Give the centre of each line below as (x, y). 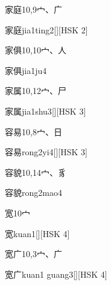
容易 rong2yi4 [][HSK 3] (46, 152)
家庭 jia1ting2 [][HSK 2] (46, 29)
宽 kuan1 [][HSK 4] (37, 233)
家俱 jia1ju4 (26, 70)
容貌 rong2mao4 (33, 193)
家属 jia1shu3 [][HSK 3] (46, 111)
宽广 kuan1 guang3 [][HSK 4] (56, 274)
